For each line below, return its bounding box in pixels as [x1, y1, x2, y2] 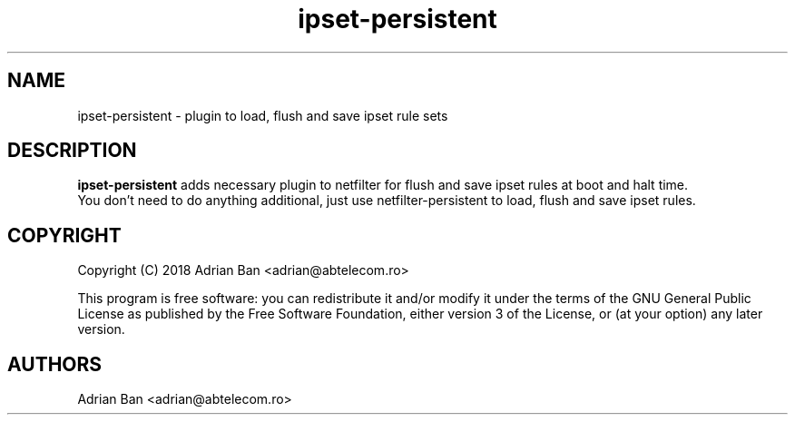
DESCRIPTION [7, 139, 137, 162]
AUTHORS [7, 352, 103, 376]
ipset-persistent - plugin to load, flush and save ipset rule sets [77, 107, 448, 123]
